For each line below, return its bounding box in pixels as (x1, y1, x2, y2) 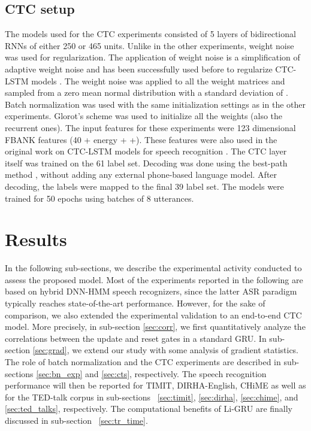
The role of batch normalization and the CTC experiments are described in (5, 355, 281, 368)
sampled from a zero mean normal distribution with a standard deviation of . (5, 86, 288, 99)
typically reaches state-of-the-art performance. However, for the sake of (5, 297, 265, 309)
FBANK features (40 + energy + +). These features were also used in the (5, 133, 277, 145)
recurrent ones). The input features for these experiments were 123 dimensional (5, 121, 296, 133)
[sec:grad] (32, 344, 67, 356)
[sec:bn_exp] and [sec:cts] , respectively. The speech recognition (36, 367, 267, 380)
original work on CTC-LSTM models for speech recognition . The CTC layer (5, 145, 287, 157)
